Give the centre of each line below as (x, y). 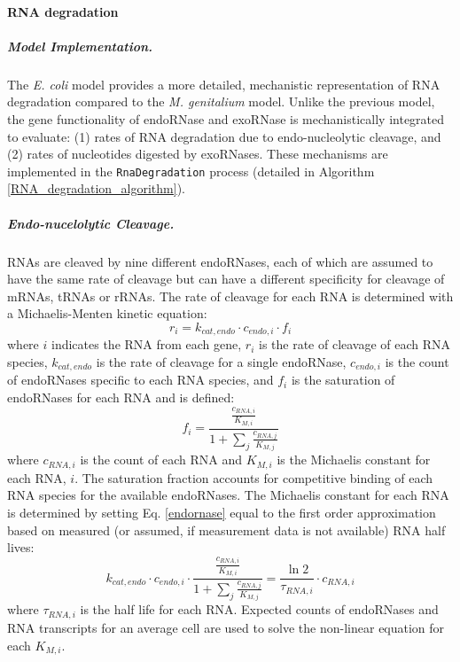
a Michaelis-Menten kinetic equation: (107, 313)
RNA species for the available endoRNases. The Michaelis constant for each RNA (228, 495)
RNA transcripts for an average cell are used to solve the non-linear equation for (226, 627)
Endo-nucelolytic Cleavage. (91, 223)
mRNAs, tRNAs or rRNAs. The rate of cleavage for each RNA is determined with (230, 296)
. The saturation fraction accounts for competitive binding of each (254, 477)
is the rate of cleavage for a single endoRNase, (221, 361)
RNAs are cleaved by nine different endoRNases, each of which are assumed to (220, 261)
